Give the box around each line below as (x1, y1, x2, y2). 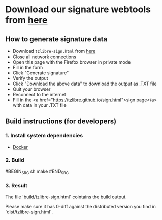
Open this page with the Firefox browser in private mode (12, 59, 131, 65)
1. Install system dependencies (5, 132, 83, 140)
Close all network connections (12, 53, 76, 60)
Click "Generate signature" (12, 70, 69, 76)
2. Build (5, 156, 24, 163)
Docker (12, 144, 28, 150)
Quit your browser (12, 86, 51, 92)
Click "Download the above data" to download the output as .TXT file (12, 80, 157, 87)
